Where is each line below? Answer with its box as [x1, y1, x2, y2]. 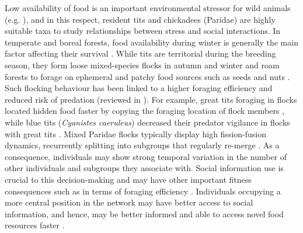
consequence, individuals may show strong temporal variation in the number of [5, 150, 287, 162]
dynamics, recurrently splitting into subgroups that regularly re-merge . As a [5, 139, 280, 151]
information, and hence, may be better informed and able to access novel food [5, 207, 284, 220]
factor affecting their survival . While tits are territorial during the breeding [5, 47, 276, 60]
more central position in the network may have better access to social [5, 196, 253, 208]
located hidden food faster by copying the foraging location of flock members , [5, 105, 285, 117]
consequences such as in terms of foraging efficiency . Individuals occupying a [5, 185, 281, 197]
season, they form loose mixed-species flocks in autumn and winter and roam [5, 58, 280, 71]
